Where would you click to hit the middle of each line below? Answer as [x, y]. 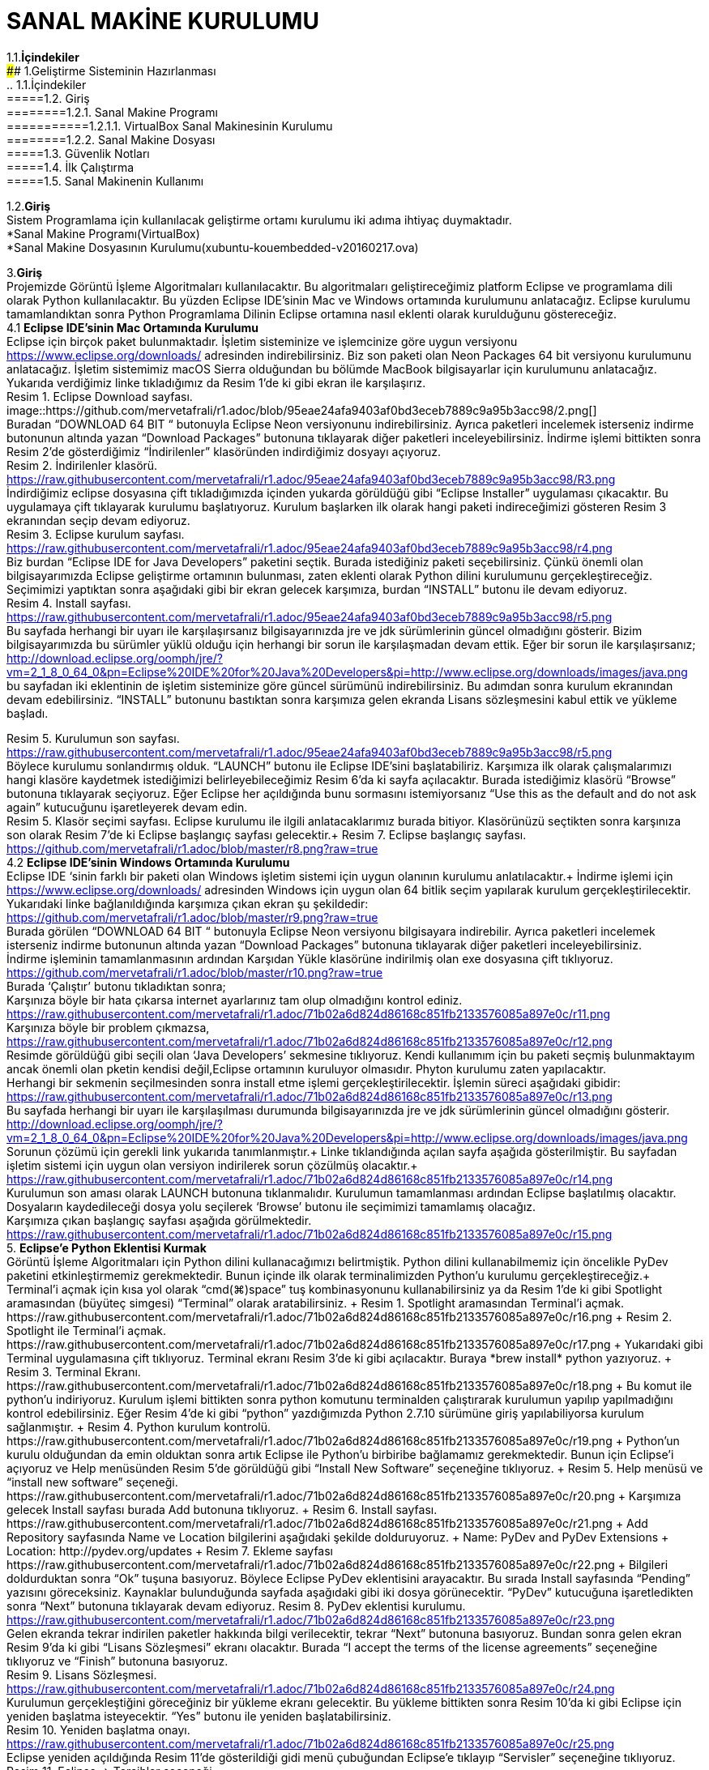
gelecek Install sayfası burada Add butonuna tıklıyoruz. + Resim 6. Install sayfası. [222, 1509]
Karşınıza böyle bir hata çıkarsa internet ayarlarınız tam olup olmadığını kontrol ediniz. [235, 1000]
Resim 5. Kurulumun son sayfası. [93, 738]
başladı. [28, 713]
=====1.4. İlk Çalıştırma [70, 167]
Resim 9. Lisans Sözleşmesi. [82, 1674]
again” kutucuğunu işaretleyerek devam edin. [127, 807]
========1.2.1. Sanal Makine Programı [112, 112]
